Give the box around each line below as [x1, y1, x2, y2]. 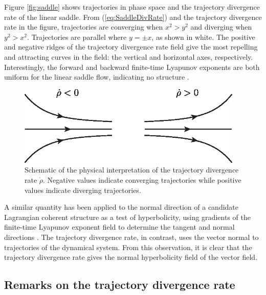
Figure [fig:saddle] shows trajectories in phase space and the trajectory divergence [4, 2, 260, 12]
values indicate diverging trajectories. [25, 184, 141, 195]
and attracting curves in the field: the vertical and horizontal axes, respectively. [4, 51, 253, 62]
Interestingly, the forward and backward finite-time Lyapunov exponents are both [4, 61, 260, 72]
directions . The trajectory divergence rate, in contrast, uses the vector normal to [4, 231, 259, 242]
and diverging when [190, 21, 252, 32]
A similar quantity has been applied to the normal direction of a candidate [4, 202, 239, 212]
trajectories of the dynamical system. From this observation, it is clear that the [4, 241, 252, 252]
